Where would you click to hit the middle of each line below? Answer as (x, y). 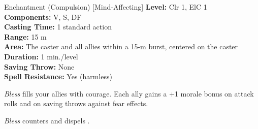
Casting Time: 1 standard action (58, 27)
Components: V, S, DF (43, 17)
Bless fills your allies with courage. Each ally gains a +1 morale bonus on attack (129, 93)
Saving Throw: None (39, 66)
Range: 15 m (25, 36)
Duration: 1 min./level (41, 56)
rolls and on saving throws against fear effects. (76, 103)
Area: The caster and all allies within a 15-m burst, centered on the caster (121, 46)
